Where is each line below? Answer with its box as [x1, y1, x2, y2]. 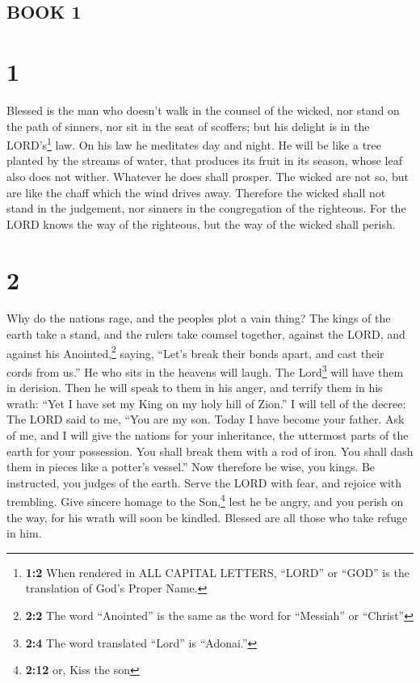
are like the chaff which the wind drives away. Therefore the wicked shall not [6, 183, 386, 200]
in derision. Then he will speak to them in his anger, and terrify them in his [6, 379, 383, 396]
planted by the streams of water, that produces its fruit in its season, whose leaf [6, 152, 402, 169]
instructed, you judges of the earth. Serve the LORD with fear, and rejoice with [6, 474, 402, 491]
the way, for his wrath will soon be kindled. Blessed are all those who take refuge [6, 508, 408, 525]
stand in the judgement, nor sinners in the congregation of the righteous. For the [6, 200, 406, 217]
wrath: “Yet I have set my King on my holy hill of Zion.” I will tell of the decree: [6, 394, 406, 411]
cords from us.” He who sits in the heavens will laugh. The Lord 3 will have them [6, 360, 404, 380]
